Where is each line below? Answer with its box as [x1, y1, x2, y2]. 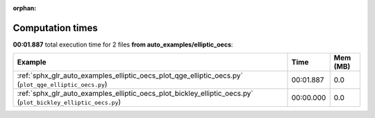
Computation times [12, 22, 98, 34]
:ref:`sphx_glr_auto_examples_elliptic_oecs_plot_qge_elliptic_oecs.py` [17, 71, 243, 81]
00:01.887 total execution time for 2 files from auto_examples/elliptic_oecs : [12, 40, 233, 49]
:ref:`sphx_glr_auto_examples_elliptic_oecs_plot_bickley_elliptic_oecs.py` [17, 89, 253, 99]
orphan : [12, 4, 37, 12]
